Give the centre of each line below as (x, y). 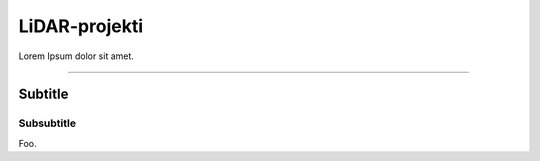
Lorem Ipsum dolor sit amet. (76, 56)
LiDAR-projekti (81, 26)
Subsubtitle (47, 123)
